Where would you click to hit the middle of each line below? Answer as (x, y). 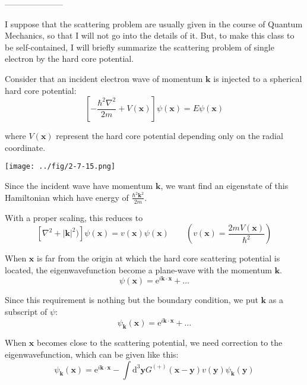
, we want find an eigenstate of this (224, 185)
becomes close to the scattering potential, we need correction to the (160, 343)
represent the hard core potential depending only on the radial (170, 136)
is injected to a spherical (258, 78)
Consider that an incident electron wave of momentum (104, 78)
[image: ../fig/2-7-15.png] (60, 167)
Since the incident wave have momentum (79, 185)
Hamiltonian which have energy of (67, 197)
